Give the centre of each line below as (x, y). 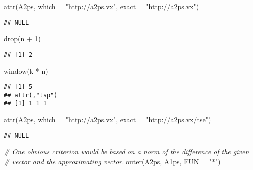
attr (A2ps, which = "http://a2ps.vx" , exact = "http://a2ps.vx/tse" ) (108, 119)
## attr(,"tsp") (31, 95)
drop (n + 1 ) (22, 39)
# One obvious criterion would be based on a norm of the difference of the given (126, 151)
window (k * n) (26, 71)
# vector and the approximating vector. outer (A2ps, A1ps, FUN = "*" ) (112, 161)
